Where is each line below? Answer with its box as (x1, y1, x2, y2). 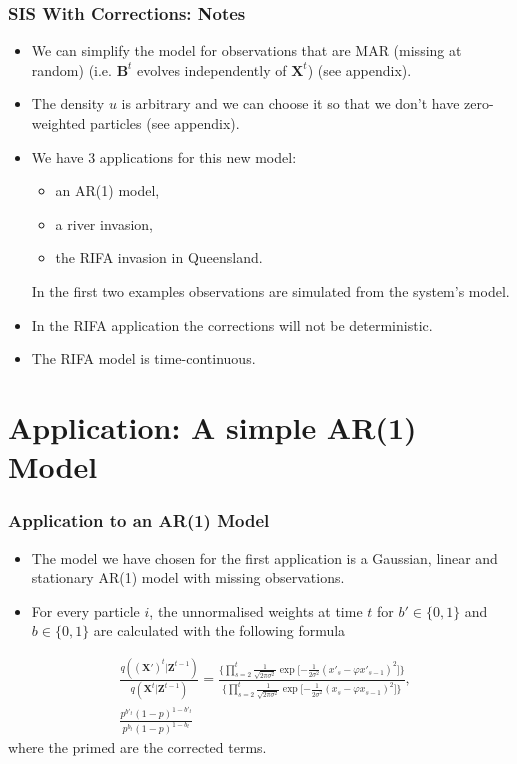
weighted (31, 113, 86, 133)
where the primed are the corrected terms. (8, 737, 267, 758)
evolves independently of (137, 59, 287, 80)
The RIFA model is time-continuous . (31, 348, 256, 369)
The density (31, 93, 105, 114)
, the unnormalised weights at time (149, 600, 363, 621)
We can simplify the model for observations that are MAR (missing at (31, 40, 462, 61)
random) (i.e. (31, 59, 112, 80)
